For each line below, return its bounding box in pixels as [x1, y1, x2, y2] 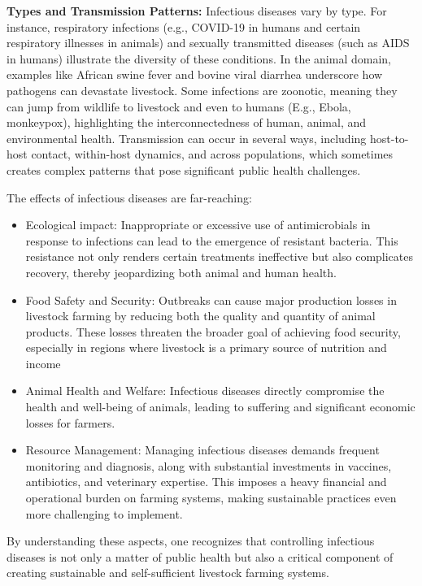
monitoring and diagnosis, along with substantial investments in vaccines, [25, 457, 392, 474]
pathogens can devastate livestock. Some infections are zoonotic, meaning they [7, 81, 398, 98]
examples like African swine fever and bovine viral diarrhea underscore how [7, 66, 383, 83]
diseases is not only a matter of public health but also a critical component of [7, 548, 394, 565]
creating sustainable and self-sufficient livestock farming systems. [7, 564, 329, 581]
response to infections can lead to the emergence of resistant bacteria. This [25, 232, 398, 249]
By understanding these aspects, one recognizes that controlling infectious [7, 532, 375, 549]
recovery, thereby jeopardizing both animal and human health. [25, 263, 337, 280]
